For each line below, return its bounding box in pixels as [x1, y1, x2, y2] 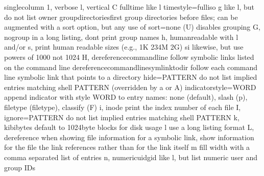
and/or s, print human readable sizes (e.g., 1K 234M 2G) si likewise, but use [4, 41, 244, 52]
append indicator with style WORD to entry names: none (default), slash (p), [4, 92, 248, 102]
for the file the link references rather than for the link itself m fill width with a [4, 142, 250, 152]
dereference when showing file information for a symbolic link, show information [4, 131, 254, 142]
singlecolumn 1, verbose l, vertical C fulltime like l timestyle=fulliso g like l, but [4, 2, 254, 12]
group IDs [4, 162, 35, 172]
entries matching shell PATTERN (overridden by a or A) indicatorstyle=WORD [4, 81, 256, 92]
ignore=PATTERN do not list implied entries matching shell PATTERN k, [4, 112, 239, 122]
